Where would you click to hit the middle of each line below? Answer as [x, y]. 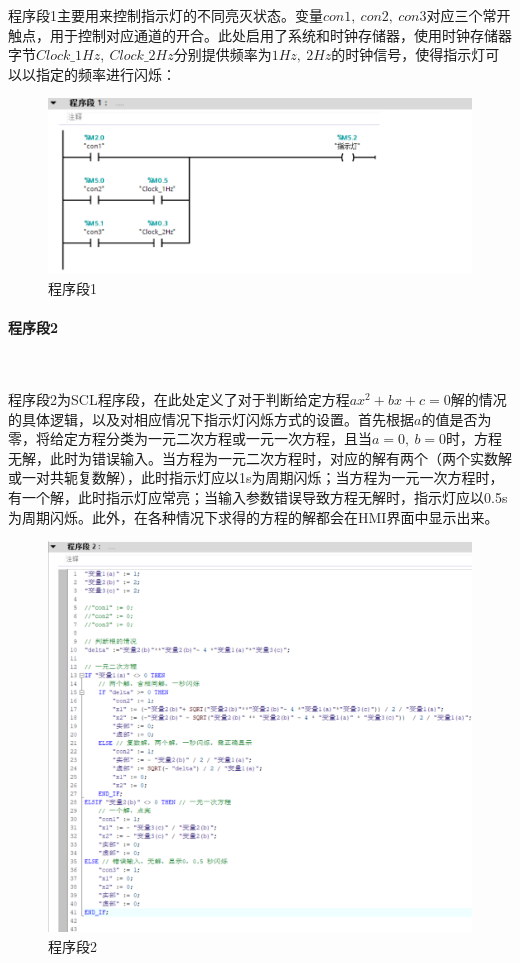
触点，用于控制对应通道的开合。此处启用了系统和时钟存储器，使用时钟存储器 [260, 34]
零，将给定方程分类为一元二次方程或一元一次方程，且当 [190, 438]
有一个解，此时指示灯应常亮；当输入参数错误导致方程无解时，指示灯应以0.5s [258, 497]
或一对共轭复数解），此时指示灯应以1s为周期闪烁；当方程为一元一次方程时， [256, 477]
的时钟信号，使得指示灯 [408, 54]
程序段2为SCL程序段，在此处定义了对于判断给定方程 [179, 399]
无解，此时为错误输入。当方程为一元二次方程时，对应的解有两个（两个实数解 [260, 457]
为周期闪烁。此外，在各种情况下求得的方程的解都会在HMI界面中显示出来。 [253, 516]
